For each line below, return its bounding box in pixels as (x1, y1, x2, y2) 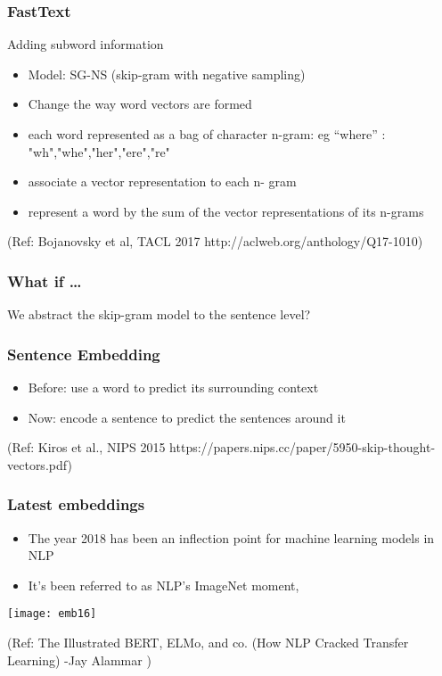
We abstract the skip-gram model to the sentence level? (7, 305, 311, 324)
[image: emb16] (7, 607, 97, 621)
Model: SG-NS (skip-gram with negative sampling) (28, 64, 306, 83)
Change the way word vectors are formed (28, 95, 252, 113)
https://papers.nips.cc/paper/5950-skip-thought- (169, 438, 436, 457)
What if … (7, 269, 82, 292)
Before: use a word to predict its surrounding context (28, 378, 319, 396)
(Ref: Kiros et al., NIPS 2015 (7, 438, 166, 457)
